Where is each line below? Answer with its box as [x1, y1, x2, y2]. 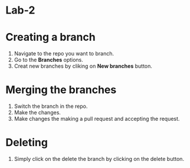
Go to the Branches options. [14, 57, 84, 64]
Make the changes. [14, 109, 61, 116]
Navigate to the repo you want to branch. [14, 50, 114, 57]
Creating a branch [5, 31, 96, 44]
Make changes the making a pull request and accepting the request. [14, 116, 180, 123]
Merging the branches [5, 83, 117, 97]
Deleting [5, 136, 48, 149]
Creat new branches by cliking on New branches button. [14, 62, 153, 70]
